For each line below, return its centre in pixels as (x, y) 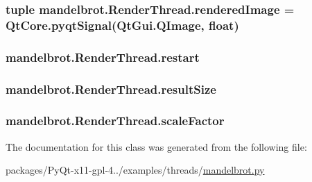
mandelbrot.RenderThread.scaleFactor (115, 121)
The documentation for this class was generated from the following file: (156, 146)
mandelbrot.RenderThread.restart (103, 57)
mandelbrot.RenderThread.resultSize (111, 89)
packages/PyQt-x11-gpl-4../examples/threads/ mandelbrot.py (135, 170)
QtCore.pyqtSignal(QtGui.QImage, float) (122, 25)
